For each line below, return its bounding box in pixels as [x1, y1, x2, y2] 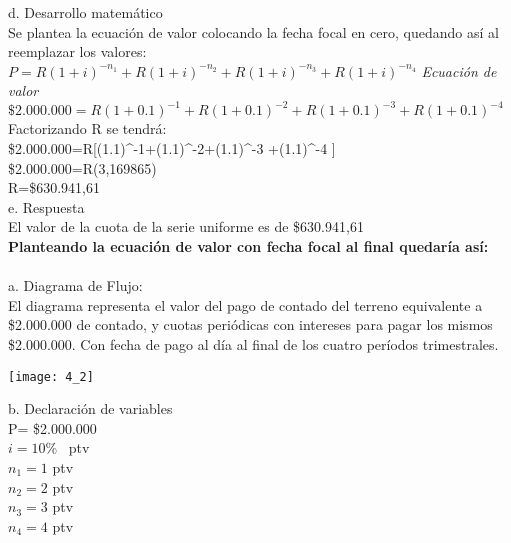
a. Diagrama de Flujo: [8, 275, 143, 296]
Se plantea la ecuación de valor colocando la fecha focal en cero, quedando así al [8, 21, 499, 42]
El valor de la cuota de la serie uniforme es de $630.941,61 [8, 216, 364, 237]
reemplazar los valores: [8, 41, 147, 62]
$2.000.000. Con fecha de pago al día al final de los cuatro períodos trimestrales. [8, 334, 499, 354]
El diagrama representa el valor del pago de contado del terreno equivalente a [8, 294, 483, 315]
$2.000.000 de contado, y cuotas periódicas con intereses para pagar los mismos [8, 314, 493, 335]
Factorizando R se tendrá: [8, 118, 167, 139]
